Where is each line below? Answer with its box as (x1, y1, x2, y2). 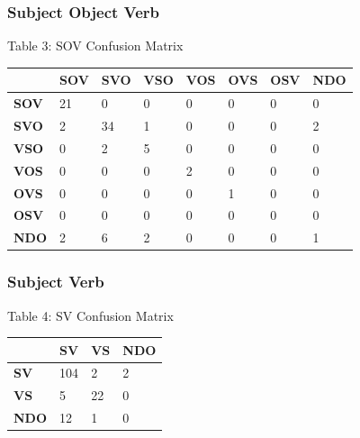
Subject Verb (7, 270, 104, 293)
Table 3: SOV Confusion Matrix (7, 36, 184, 55)
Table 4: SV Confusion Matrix (7, 306, 174, 324)
